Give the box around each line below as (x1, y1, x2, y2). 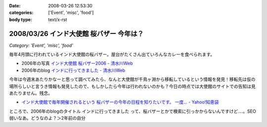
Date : (9, 3, 21, 8)
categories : (9, 10, 34, 16)
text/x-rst (48, 16, 67, 22)
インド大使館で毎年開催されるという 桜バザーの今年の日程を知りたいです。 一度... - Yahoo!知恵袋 (21, 99, 219, 105)
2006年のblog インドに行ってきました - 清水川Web (21, 67, 126, 73)
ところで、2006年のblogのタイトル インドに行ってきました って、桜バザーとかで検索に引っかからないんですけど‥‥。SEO (9, 108, 257, 114)
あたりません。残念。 (9, 90, 53, 96)
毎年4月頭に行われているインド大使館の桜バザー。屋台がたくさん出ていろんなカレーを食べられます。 (9, 52, 215, 58)
